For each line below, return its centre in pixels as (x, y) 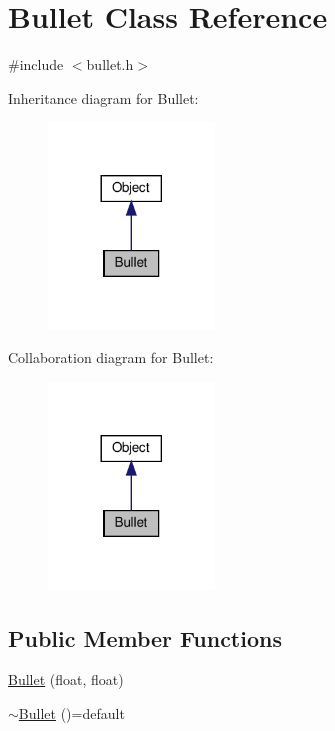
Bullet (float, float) (66, 679)
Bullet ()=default (71, 712)
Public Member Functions (145, 637)
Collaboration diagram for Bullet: (111, 357)
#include (36, 64)
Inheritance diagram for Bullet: (103, 97)
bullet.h (110, 64)
